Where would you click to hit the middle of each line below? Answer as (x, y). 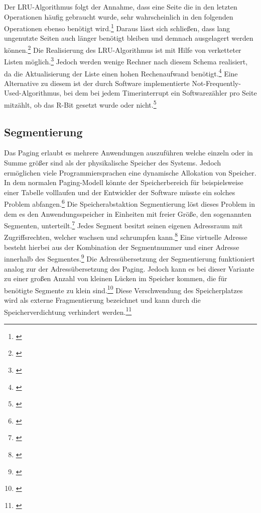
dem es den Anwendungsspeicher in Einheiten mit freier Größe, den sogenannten (128, 213)
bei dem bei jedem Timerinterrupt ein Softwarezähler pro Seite (160, 93)
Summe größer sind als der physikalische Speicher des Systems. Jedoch (113, 163)
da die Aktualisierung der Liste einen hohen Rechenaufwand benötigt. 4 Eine (121, 72)
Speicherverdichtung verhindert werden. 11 (68, 311)
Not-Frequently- (216, 83)
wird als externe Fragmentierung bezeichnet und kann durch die (102, 300)
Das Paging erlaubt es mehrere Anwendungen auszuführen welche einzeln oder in (128, 153)
